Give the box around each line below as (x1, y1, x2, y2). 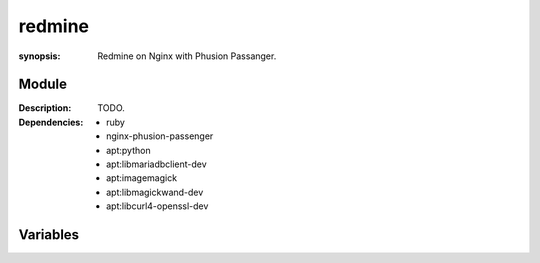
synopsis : (18, 50, 61, 62)
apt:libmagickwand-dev (106, 186, 204, 198)
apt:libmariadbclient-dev (106, 158, 207, 170)
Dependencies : (18, 116, 84, 128)
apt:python (106, 144, 151, 156)
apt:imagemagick (106, 172, 178, 184)
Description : (18, 102, 72, 114)
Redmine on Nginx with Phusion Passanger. (97, 50, 277, 62)
